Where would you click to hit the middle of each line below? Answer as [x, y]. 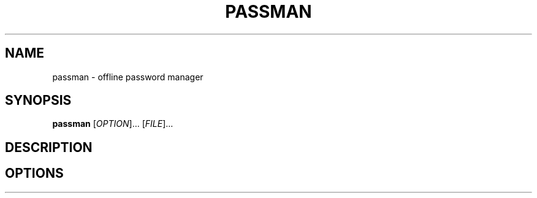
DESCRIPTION [49, 147]
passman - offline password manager [128, 77]
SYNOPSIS [38, 101]
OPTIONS [34, 173]
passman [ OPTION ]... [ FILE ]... [113, 124]
